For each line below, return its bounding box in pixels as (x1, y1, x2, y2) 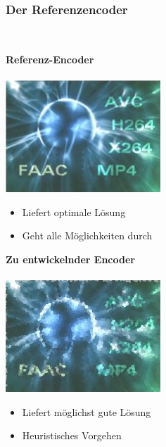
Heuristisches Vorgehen (22, 428, 122, 443)
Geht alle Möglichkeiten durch (22, 228, 153, 243)
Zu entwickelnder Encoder (6, 251, 135, 266)
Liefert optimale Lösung (22, 204, 126, 219)
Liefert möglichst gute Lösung (22, 404, 151, 419)
